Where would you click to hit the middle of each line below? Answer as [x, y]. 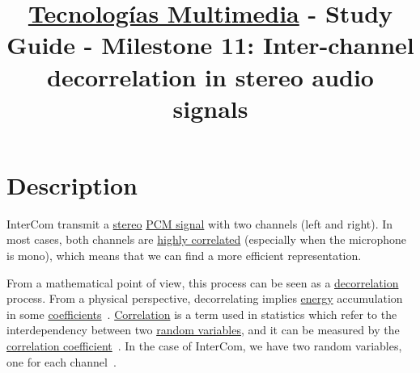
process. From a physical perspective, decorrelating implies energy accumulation [205, 298]
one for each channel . [62, 361]
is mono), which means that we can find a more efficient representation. [184, 256]
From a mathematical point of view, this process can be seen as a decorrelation [203, 282]
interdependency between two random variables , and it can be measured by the [203, 330]
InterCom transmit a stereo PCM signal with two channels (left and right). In [200, 223]
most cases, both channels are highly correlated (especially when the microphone [207, 239]
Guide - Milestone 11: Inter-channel [210, 45]
